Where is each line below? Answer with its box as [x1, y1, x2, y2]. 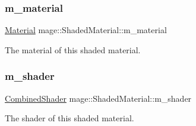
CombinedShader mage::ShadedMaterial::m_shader [5, 92, 192, 104]
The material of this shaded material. [5, 43, 141, 56]
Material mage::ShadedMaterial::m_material [5, 24, 167, 36]
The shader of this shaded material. [5, 112, 134, 124]
